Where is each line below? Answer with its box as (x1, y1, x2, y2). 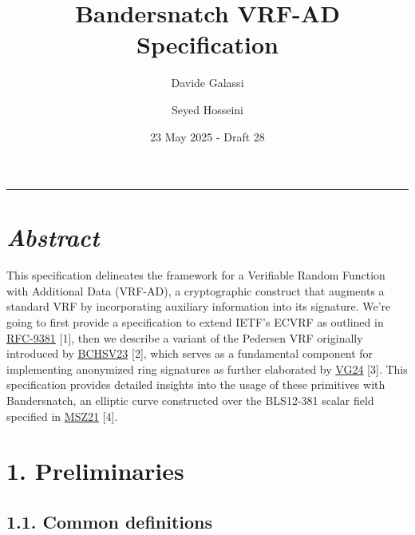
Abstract (6, 220, 100, 254)
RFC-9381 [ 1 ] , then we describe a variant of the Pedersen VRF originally (6, 329, 363, 346)
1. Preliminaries (6, 454, 184, 487)
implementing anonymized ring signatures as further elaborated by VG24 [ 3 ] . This (6, 360, 408, 377)
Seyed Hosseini (172, 101, 243, 117)
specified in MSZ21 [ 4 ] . (6, 407, 118, 424)
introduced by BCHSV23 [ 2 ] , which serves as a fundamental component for (6, 345, 373, 362)
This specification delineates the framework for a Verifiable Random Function (6, 267, 385, 283)
